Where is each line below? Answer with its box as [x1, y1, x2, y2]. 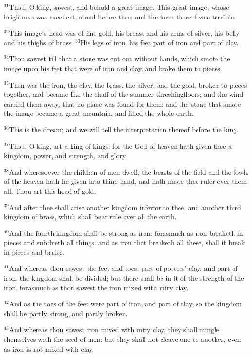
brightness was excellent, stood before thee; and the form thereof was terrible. [4, 11, 236, 21]
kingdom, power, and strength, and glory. [4, 150, 127, 161]
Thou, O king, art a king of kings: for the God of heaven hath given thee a [9, 141, 232, 151]
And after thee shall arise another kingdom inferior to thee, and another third [9, 202, 241, 212]
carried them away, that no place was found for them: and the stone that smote [4, 98, 241, 108]
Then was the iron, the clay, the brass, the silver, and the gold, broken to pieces [9, 79, 247, 89]
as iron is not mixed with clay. [4, 343, 94, 354]
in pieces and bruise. [4, 247, 65, 257]
